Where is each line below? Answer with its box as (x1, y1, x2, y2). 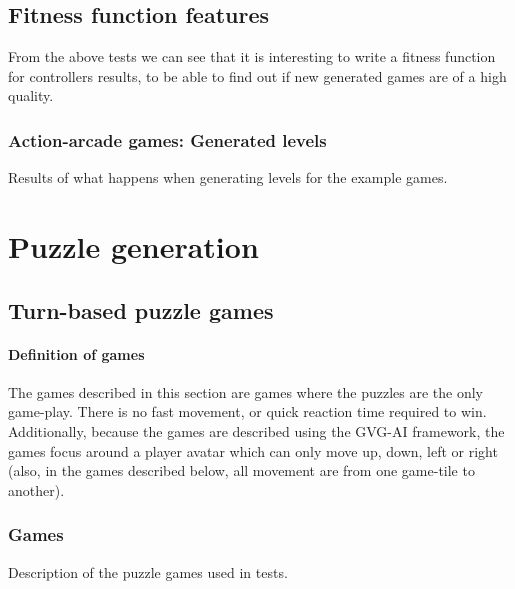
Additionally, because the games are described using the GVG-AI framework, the (8, 420, 505, 441)
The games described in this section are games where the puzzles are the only (8, 381, 483, 402)
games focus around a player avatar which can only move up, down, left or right (8, 440, 498, 461)
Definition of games (8, 343, 145, 364)
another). (8, 479, 65, 500)
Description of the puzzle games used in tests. (8, 561, 288, 582)
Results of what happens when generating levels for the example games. (8, 167, 448, 188)
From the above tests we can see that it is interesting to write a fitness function (8, 46, 496, 67)
